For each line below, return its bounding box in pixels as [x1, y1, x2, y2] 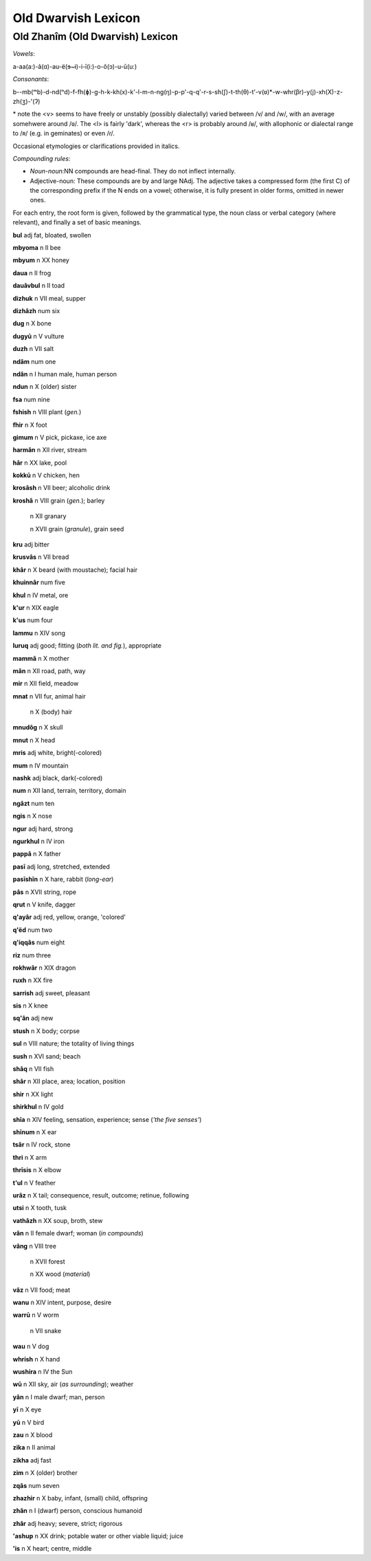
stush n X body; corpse [12, 1026, 80, 1035]
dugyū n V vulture [12, 332, 65, 340]
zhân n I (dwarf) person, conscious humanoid [12, 1507, 142, 1515]
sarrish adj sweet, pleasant [12, 988, 91, 997]
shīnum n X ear [12, 1127, 57, 1136]
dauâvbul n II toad [12, 282, 65, 290]
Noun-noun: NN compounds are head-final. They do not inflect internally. [30, 167, 236, 176]
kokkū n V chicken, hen [12, 471, 80, 480]
